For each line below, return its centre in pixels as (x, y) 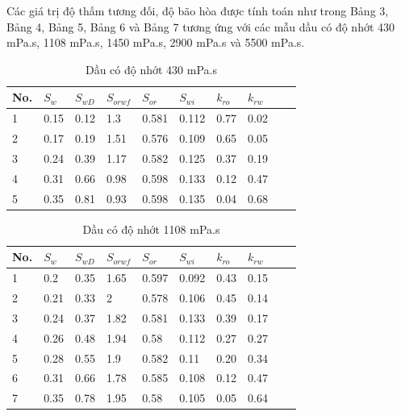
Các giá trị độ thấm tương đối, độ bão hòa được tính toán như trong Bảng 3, (198, 10)
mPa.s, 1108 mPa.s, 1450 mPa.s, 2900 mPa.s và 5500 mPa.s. (156, 42)
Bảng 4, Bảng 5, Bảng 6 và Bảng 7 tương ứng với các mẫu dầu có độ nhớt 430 (201, 26)
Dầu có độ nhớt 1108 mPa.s (151, 229)
